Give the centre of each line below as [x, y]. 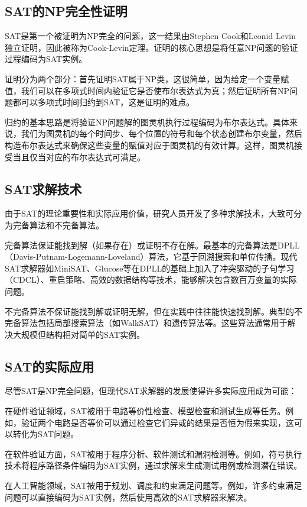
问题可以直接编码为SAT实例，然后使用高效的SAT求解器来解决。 [128, 497]
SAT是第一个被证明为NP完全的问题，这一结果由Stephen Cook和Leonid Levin [150, 36]
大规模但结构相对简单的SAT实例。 [79, 334]
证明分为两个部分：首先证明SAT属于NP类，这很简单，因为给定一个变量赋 [147, 78]
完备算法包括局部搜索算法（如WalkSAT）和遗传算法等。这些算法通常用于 [146, 323]
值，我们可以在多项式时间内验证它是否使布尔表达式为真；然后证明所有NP [147, 90]
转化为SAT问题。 [46, 434]
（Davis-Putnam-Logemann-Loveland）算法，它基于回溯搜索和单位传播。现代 [151, 256]
